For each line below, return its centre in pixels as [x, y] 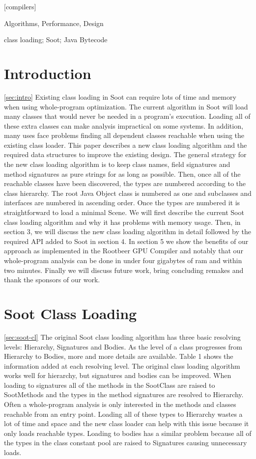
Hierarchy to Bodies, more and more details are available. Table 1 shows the [119, 356]
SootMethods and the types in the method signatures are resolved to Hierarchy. [124, 394]
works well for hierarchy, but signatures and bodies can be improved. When [118, 375]
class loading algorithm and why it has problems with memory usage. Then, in [122, 222]
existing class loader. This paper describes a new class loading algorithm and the [126, 145]
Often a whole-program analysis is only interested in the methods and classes [120, 404]
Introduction [48, 73]
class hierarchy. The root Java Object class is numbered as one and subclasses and [128, 193]
